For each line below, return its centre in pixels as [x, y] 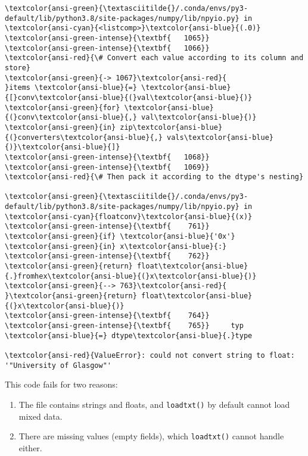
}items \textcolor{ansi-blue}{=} [71, 88]
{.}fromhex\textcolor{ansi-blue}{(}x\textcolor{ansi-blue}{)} [131, 276]
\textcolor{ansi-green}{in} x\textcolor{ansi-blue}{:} [116, 246]
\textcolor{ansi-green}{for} [63, 107]
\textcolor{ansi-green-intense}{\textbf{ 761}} [107, 227]
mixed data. [41, 416]
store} [18, 68]
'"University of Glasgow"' [58, 365]
